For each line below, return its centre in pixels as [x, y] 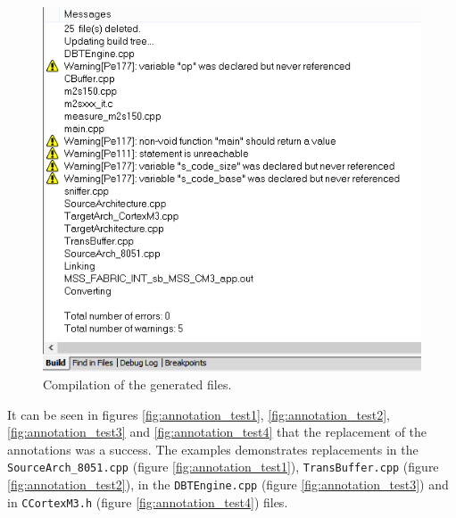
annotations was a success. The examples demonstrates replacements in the [213, 449]
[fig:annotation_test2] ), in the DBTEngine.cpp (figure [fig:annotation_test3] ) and [228, 484]
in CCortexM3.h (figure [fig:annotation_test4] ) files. [148, 501]
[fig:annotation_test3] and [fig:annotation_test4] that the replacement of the [217, 432]
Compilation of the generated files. [137, 384]
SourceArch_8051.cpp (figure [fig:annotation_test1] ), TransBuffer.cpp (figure [223, 467]
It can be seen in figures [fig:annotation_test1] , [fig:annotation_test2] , [199, 414]
